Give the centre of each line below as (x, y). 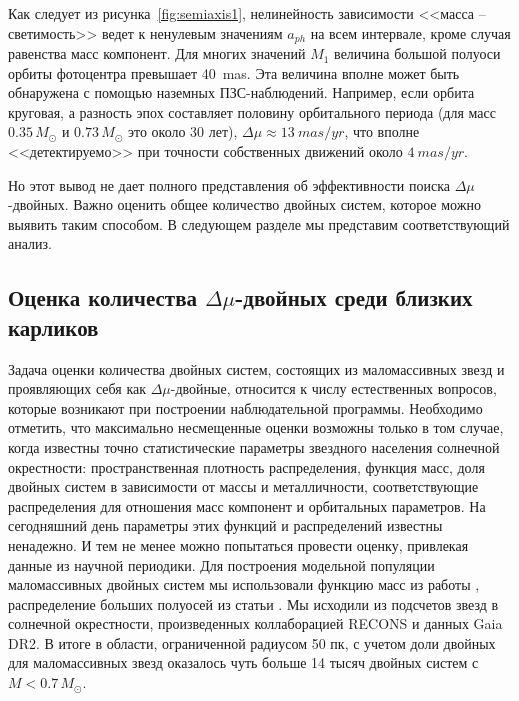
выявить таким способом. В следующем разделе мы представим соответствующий (259, 223)
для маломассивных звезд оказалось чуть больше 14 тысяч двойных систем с (243, 662)
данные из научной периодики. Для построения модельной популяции (221, 564)
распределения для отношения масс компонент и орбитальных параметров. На (247, 505)
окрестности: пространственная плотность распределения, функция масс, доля (246, 466)
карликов (53, 326)
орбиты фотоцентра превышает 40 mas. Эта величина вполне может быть (234, 72)
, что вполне (382, 131)
